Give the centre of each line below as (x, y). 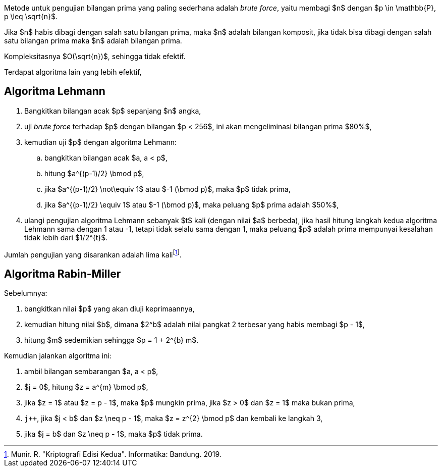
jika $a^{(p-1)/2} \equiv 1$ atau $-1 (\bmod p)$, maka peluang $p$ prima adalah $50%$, (192, 204)
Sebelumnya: (26, 293)
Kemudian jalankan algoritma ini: (58, 356)
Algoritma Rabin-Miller (63, 274)
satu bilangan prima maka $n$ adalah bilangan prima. (93, 41)
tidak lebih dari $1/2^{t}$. (66, 237)
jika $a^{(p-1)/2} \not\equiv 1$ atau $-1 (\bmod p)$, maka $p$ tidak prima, (168, 189)
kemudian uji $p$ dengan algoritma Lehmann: (100, 142)
